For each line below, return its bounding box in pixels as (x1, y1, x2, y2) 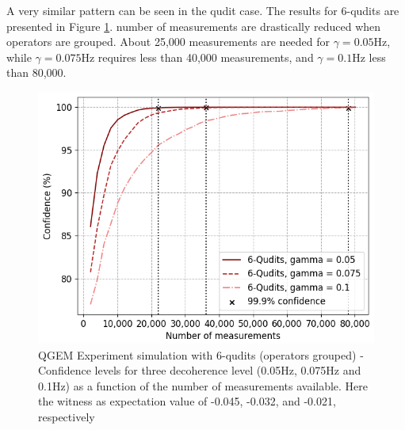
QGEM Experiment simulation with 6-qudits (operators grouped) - (38, 346, 364, 363)
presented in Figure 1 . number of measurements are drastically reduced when (6, 17, 381, 34)
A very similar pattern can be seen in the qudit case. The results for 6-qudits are (6, 2, 399, 18)
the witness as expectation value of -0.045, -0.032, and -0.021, (38, 393, 336, 409)
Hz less (352, 48, 386, 65)
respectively (38, 408, 95, 424)
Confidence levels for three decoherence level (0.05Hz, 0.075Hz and (38, 362, 361, 379)
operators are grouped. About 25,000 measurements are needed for (6, 33, 330, 50)
